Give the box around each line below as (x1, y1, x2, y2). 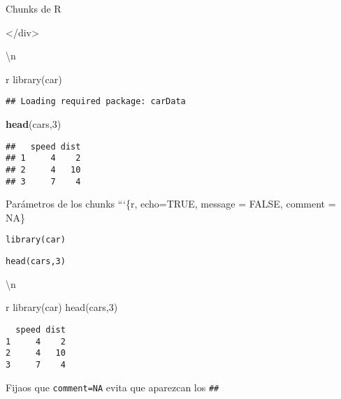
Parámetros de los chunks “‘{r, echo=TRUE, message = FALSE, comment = (6, 196, 336, 211)
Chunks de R (6, 1, 61, 15)
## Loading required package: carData (6, 96, 186, 107)
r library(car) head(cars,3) (6, 300, 118, 314)
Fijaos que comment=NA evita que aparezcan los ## (6, 379, 219, 394)
